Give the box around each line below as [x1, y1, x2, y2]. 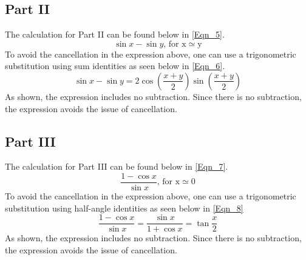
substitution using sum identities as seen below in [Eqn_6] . [5, 59, 225, 72]
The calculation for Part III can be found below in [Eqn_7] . [5, 160, 228, 173]
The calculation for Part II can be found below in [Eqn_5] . [5, 28, 225, 41]
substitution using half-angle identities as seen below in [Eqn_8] [5, 201, 243, 214]
